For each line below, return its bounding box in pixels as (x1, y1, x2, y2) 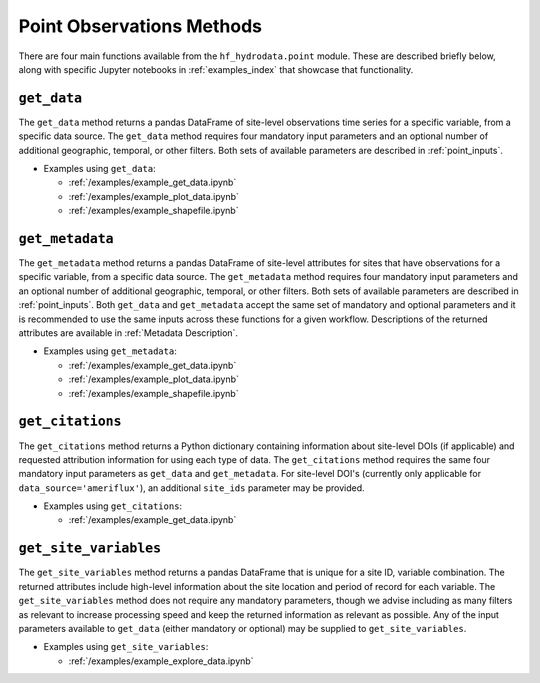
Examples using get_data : (43, 163, 156, 175)
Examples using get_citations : (43, 500, 183, 512)
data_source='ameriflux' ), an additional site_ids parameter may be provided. (18, 481, 365, 494)
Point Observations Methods (18, 15, 262, 37)
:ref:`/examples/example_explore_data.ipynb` (68, 655, 254, 667)
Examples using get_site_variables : (43, 641, 209, 653)
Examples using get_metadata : (43, 345, 177, 357)
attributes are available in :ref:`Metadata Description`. (18, 327, 239, 339)
